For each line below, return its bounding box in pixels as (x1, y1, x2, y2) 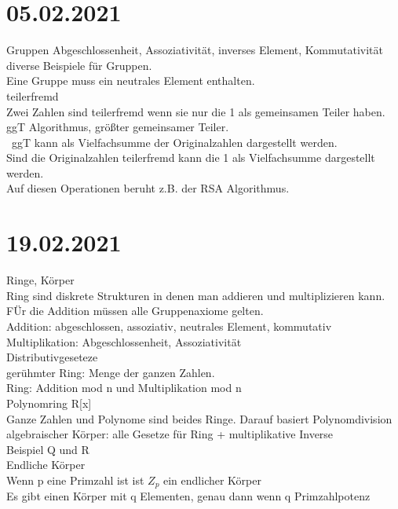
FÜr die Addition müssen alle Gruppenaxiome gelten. (6, 302, 264, 319)
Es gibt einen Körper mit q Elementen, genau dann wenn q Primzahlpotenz (6, 488, 371, 504)
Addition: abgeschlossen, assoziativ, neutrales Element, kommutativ (6, 317, 332, 334)
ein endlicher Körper (163, 471, 261, 488)
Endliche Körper (6, 456, 86, 473)
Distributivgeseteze (6, 349, 98, 365)
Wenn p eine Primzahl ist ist (6, 471, 144, 488)
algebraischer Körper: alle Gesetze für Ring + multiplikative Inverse (6, 426, 334, 442)
